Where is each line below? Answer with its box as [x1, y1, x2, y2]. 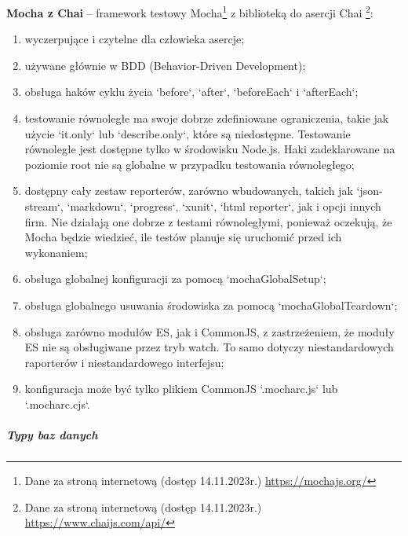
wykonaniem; [24, 244, 88, 260]
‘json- [356, 182, 383, 199]
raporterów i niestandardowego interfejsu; [24, 354, 224, 370]
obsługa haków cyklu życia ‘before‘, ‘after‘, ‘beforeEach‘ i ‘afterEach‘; [24, 83, 359, 100]
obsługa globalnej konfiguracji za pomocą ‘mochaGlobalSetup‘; [24, 270, 326, 287]
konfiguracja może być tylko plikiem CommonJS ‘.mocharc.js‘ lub [24, 380, 338, 397]
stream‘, [24, 198, 64, 214]
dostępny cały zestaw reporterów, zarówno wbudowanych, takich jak [24, 182, 353, 199]
